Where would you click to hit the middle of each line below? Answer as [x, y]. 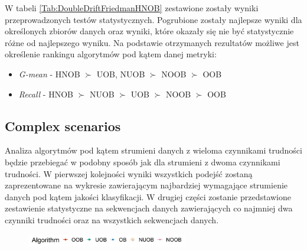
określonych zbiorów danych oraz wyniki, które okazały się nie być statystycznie [149, 31]
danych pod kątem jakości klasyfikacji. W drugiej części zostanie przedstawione [148, 196]
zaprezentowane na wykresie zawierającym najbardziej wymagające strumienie [146, 185]
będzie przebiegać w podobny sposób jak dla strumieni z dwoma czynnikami [143, 162]
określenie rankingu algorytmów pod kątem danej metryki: [111, 54]
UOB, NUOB [121, 74]
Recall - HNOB [46, 94]
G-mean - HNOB [49, 74]
